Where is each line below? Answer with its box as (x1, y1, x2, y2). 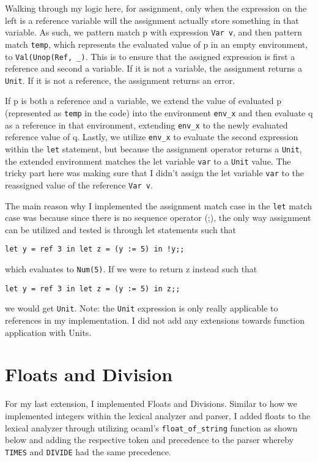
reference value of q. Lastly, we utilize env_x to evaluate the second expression (5, 130, 298, 143)
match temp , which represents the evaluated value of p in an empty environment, (5, 37, 308, 50)
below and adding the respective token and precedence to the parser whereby (5, 433, 294, 446)
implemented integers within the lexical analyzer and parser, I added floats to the (5, 409, 311, 422)
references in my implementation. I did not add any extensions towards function (5, 314, 305, 327)
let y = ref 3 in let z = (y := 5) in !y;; (5, 245, 185, 254)
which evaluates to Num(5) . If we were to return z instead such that (5, 263, 257, 275)
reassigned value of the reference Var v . (5, 178, 153, 191)
